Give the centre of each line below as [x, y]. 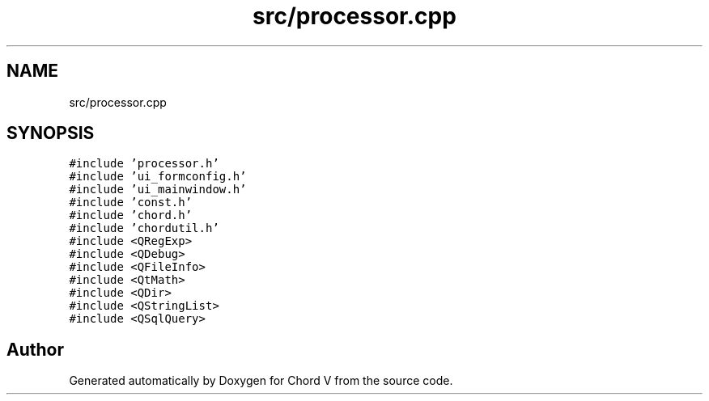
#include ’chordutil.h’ [144, 228]
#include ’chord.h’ [131, 215]
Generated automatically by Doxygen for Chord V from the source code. [261, 381]
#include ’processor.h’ [144, 164]
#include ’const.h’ [131, 203]
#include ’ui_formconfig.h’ [158, 177]
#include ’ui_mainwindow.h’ [158, 190]
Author [35, 349]
